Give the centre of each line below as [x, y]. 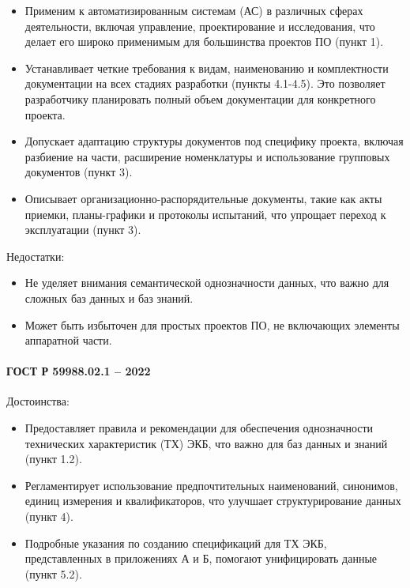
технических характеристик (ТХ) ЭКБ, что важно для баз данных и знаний [206, 443]
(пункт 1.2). [53, 459]
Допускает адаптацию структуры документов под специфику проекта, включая [214, 141]
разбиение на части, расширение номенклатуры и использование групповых [207, 156]
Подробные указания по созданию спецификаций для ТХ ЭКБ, [176, 543]
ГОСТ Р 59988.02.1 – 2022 [79, 371]
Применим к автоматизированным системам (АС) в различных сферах [194, 10]
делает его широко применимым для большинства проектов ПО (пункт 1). [204, 41]
